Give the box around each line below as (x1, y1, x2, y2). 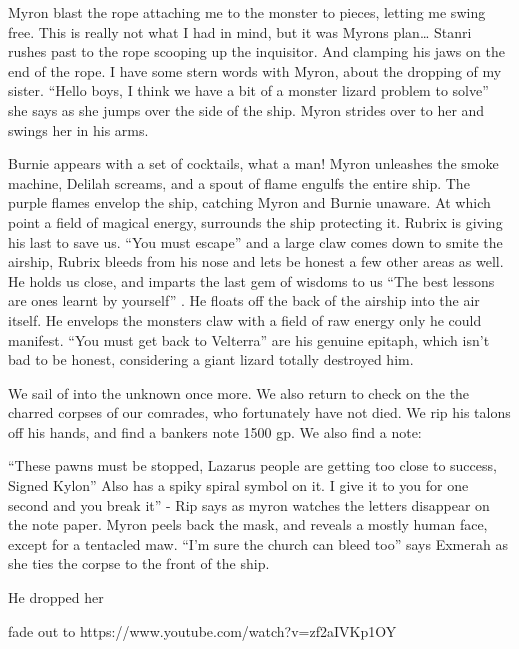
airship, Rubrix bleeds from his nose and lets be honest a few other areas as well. (8, 251, 504, 272)
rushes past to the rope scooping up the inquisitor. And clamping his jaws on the (8, 41, 505, 62)
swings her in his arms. (8, 119, 149, 140)
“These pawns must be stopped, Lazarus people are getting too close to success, (8, 455, 497, 476)
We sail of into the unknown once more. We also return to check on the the (8, 382, 470, 403)
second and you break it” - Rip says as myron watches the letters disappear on (8, 494, 490, 515)
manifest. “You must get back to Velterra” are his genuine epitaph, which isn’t (8, 329, 490, 350)
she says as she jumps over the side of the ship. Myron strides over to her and (8, 99, 485, 120)
